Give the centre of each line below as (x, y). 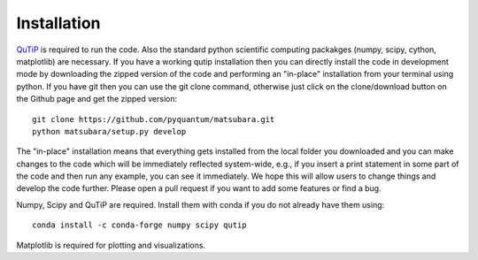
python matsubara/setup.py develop (109, 131)
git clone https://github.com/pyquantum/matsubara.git (154, 119)
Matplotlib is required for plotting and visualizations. (111, 245)
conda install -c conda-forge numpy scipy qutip (139, 225)
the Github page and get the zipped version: (97, 99)
